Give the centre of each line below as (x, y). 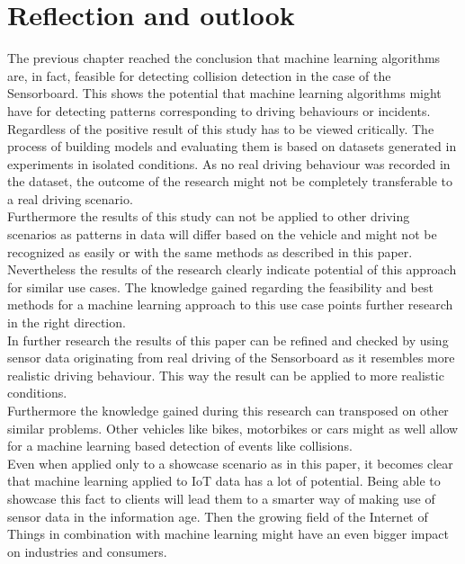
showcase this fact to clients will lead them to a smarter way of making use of (221, 498)
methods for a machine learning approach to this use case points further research (230, 304)
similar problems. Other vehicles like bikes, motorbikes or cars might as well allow (233, 428)
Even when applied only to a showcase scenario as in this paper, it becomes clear (230, 463)
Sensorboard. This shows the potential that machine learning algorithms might (224, 93)
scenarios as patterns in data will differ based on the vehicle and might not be (222, 234)
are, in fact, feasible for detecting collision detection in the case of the (199, 75)
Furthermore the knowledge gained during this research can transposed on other (228, 410)
